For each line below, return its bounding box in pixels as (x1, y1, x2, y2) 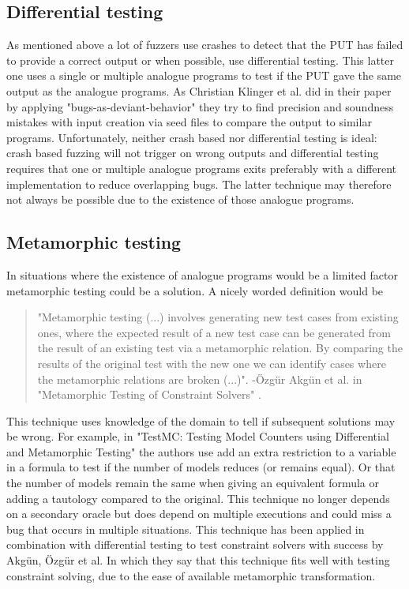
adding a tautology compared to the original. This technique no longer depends (6, 490, 390, 506)
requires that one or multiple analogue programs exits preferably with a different (6, 159, 397, 176)
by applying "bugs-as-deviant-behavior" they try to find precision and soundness (6, 98, 394, 114)
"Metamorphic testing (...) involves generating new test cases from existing (37, 309, 399, 325)
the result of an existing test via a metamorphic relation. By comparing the (37, 340, 403, 356)
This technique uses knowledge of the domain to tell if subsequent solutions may (6, 412, 396, 429)
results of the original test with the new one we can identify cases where (37, 355, 386, 371)
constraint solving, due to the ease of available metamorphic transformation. (6, 567, 376, 583)
